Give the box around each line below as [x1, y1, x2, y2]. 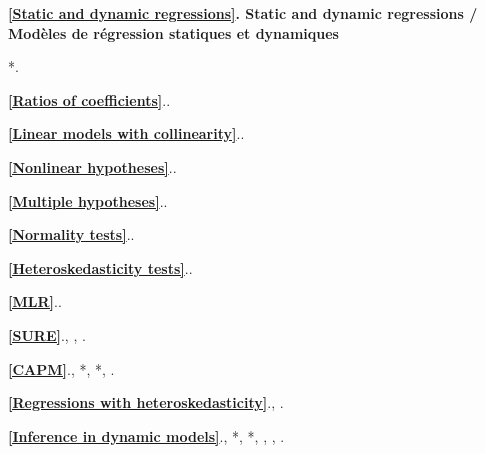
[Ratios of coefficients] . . [8, 89, 171, 110]
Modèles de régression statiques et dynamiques [8, 22, 339, 43]
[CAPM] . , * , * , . [8, 358, 115, 379]
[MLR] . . [8, 291, 62, 312]
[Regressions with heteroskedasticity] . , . [8, 392, 284, 413]
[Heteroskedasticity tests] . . [8, 257, 193, 278]
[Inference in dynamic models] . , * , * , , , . [8, 425, 285, 446]
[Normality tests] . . [8, 224, 135, 245]
